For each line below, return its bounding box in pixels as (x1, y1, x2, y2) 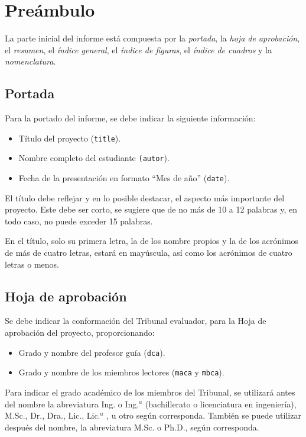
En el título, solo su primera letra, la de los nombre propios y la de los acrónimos (5, 234, 299, 247)
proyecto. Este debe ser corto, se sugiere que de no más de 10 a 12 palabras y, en (5, 203, 298, 216)
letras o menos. (5, 258, 59, 270)
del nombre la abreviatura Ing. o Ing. (5, 397, 139, 410)
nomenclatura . (5, 55, 56, 68)
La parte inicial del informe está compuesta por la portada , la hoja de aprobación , (5, 32, 300, 44)
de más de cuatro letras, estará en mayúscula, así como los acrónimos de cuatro (5, 246, 292, 259)
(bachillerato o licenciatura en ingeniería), (145, 397, 297, 410)
